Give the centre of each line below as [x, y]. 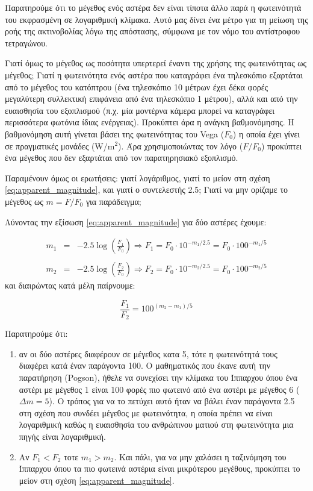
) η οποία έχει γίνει [266, 133]
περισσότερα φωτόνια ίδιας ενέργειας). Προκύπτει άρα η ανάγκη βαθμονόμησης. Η [150, 122]
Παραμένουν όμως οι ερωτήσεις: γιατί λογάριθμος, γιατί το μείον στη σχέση [138, 177]
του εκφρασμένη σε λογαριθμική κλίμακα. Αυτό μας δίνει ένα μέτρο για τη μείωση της [156, 19]
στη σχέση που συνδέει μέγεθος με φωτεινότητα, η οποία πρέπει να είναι [146, 412]
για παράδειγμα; [113, 201]
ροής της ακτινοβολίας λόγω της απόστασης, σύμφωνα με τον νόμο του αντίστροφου [153, 31]
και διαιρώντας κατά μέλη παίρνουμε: [70, 285]
